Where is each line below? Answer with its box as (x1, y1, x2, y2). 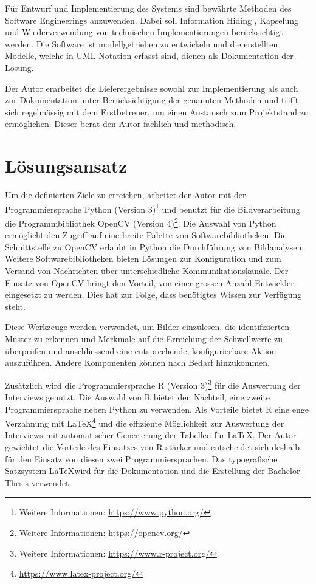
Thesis (5, 476, 29, 489)
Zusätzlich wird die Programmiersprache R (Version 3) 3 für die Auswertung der (5, 377, 301, 391)
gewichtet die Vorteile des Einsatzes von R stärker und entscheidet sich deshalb (5, 440, 300, 453)
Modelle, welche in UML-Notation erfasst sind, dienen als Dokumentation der (5, 49, 294, 62)
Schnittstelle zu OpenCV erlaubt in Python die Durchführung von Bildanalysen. (5, 240, 304, 253)
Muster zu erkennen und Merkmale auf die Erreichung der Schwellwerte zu (5, 332, 283, 345)
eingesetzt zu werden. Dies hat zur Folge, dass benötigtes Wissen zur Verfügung (5, 288, 302, 301)
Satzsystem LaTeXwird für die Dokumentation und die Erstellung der (5, 464, 265, 477)
